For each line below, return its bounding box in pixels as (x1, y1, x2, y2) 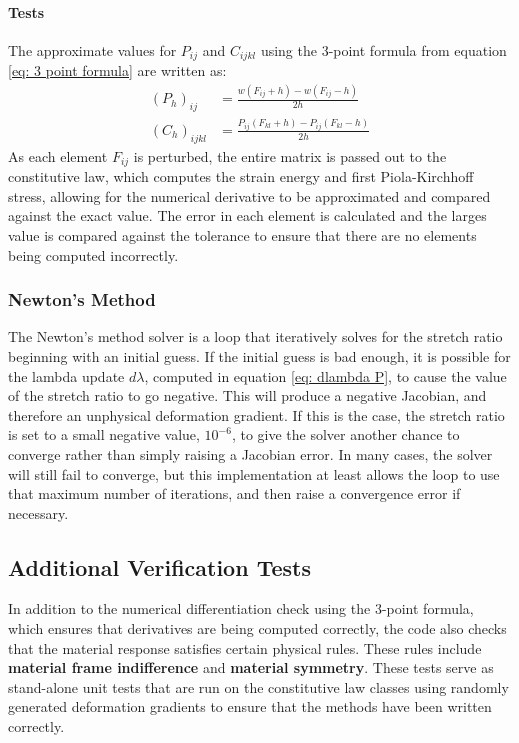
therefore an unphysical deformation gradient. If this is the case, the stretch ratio (8, 404, 505, 425)
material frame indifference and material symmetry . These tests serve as (8, 657, 494, 678)
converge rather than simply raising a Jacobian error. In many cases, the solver (8, 443, 493, 464)
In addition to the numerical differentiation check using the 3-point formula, (8, 598, 474, 619)
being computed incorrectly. (8, 244, 179, 265)
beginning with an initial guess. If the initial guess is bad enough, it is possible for (8, 345, 511, 366)
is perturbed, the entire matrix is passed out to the (133, 145, 447, 166)
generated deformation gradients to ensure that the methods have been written (8, 696, 492, 717)
